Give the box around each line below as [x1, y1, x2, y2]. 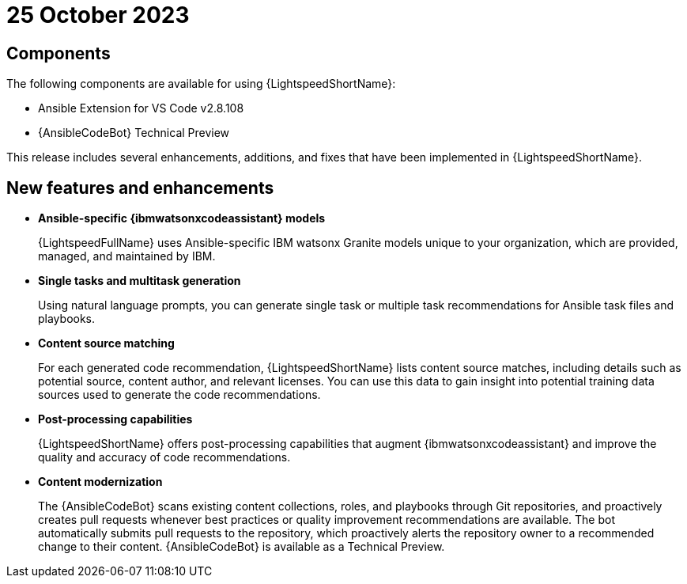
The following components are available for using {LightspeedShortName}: [6, 77, 396, 91]
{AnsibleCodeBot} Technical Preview [38, 126, 230, 140]
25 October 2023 [6, 2, 190, 28]
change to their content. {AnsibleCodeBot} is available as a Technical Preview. [38, 540, 445, 554]
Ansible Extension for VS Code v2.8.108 [38, 101, 244, 116]
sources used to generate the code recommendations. [38, 388, 321, 402]
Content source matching [38, 336, 175, 351]
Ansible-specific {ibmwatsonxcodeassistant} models [38, 211, 326, 226]
